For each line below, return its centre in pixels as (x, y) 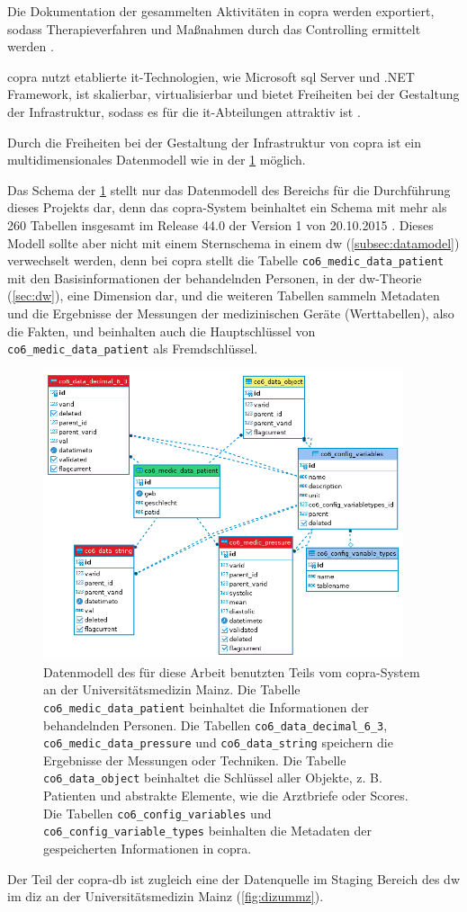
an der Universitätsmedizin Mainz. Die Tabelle (172, 689)
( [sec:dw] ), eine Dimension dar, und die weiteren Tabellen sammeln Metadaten (224, 295)
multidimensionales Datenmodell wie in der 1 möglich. (157, 160)
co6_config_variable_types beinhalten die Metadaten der (207, 831)
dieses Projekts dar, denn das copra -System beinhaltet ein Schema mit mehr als (227, 207)
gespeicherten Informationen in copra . (148, 848)
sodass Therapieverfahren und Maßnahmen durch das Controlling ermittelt (214, 28)
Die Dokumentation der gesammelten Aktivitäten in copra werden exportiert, (221, 11)
